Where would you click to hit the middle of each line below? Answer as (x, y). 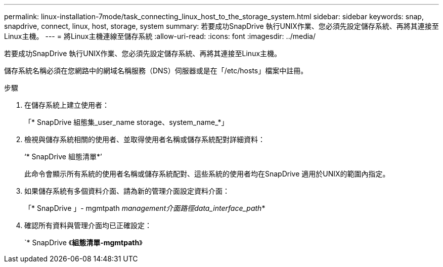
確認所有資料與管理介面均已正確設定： (88, 225)
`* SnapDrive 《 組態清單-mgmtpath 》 (83, 242)
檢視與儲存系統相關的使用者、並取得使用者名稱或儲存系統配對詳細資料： (145, 139)
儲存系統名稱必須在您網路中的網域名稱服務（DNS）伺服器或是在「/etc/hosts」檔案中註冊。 (156, 71)
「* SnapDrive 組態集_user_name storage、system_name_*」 (126, 122)
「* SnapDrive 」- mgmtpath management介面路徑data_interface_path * (145, 208)
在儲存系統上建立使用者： (67, 105)
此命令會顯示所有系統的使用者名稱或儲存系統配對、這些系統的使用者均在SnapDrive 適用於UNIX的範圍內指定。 (207, 174)
